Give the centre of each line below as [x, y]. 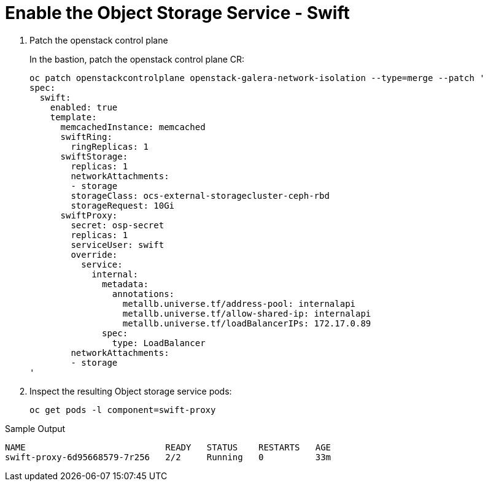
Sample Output [35, 428]
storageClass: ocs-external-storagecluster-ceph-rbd [200, 195]
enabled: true [84, 107]
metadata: [125, 284]
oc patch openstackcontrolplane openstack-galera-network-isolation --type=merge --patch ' [257, 78]
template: [73, 117]
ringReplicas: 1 [110, 146]
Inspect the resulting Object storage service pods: [131, 391]
